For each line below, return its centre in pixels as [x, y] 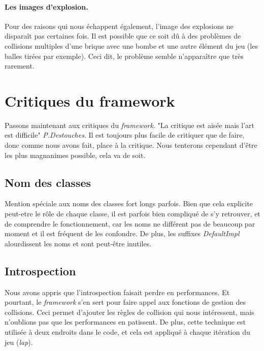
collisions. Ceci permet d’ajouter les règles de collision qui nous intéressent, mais [129, 312]
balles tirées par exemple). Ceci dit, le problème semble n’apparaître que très [124, 56]
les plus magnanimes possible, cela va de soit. [75, 155]
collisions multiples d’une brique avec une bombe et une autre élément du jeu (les [131, 45]
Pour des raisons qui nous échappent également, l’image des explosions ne [119, 26]
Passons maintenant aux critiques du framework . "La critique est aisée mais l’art [129, 125]
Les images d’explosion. [46, 6]
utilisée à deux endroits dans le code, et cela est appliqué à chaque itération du [127, 332]
